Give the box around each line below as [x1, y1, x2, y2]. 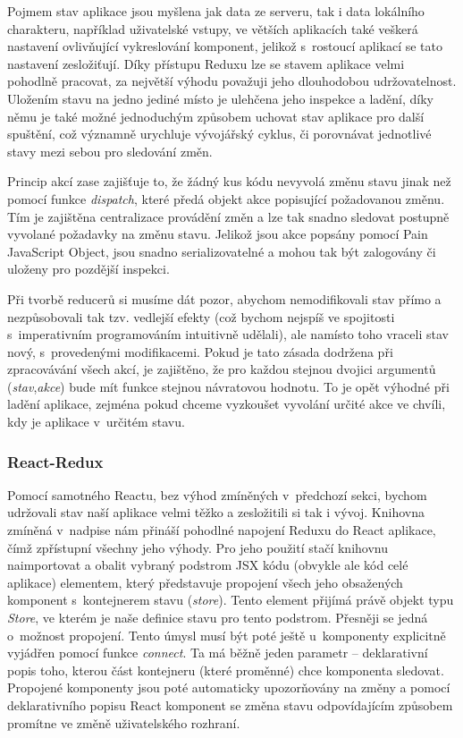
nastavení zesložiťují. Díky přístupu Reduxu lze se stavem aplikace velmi [7, 54, 405, 72]
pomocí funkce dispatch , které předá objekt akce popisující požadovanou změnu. [7, 189, 445, 208]
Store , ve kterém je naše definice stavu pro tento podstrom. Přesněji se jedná [7, 608, 428, 627]
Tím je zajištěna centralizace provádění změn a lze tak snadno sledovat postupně [7, 207, 450, 225]
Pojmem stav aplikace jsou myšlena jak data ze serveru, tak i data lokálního [7, 2, 425, 20]
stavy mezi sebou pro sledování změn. [7, 141, 213, 160]
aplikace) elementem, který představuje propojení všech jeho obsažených [7, 573, 403, 591]
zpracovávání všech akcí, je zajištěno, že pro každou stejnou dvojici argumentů [7, 360, 436, 378]
